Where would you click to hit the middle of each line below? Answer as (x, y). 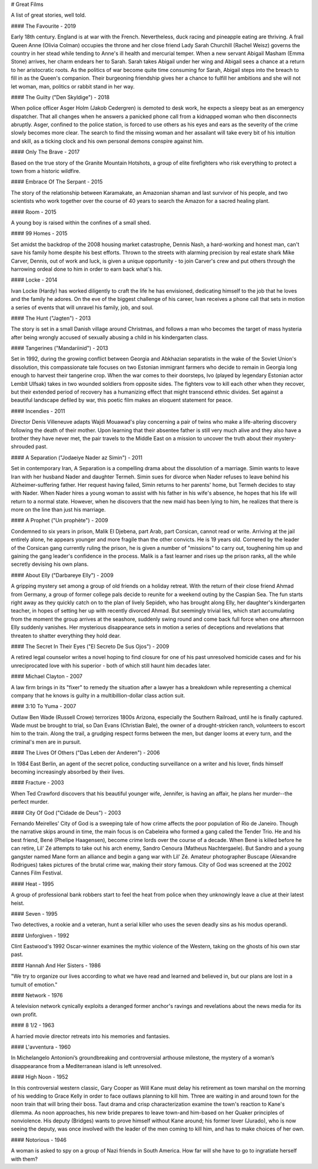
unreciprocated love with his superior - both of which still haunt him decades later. (111, 665)
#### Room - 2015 (34, 212)
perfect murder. (30, 802)
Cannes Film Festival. (37, 873)
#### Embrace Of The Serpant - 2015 (57, 182)
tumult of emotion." (34, 984)
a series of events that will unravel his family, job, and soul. (82, 307)
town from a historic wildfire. (46, 171)
